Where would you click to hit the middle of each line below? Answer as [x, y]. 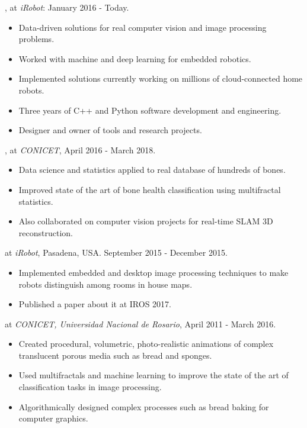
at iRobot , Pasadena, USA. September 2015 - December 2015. [116, 252]
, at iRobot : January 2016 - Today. [67, 7]
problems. [36, 39]
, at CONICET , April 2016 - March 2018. [80, 149]
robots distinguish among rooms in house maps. [105, 284]
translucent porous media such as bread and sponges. [115, 355]
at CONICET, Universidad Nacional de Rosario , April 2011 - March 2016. [140, 324]
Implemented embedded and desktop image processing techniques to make [153, 272]
